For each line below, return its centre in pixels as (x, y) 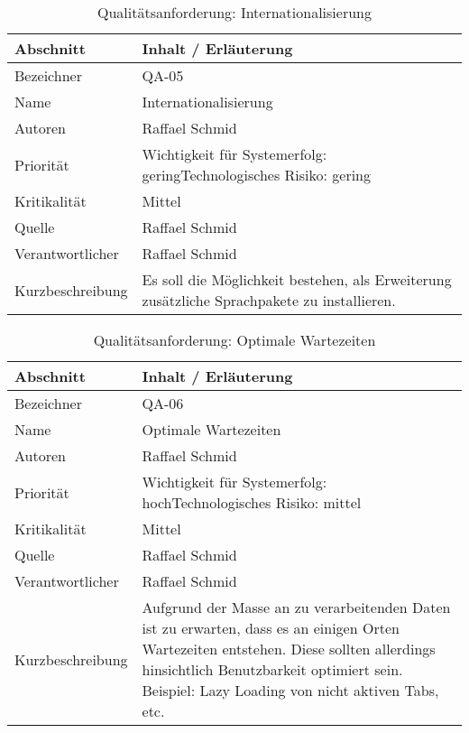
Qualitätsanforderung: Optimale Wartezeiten (234, 340)
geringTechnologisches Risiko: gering (257, 175)
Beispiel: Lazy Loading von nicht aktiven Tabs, (290, 690)
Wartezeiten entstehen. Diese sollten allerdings (289, 649)
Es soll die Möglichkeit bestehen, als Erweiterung (297, 279)
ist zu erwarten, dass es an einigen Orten (271, 628)
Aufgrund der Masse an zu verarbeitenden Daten (296, 607)
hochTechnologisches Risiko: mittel (252, 502)
